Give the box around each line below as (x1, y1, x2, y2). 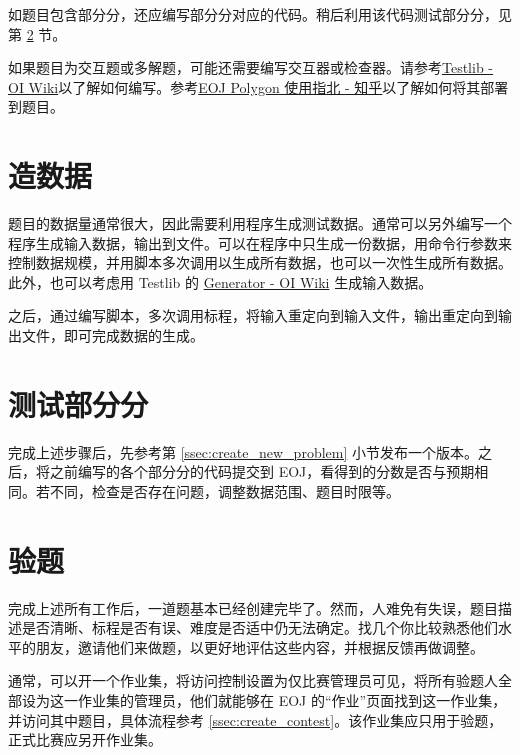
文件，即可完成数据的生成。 (21, 325, 204, 346)
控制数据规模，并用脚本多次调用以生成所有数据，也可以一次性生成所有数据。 (8, 252, 512, 273)
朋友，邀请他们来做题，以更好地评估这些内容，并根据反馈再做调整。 (35, 636, 484, 657)
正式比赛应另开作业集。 (8, 729, 162, 750)
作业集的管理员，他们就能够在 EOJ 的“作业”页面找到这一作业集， (77, 690, 507, 711)
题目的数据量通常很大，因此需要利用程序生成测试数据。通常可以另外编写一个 (8, 213, 512, 234)
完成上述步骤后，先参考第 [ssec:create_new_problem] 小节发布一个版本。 (8, 441, 478, 462)
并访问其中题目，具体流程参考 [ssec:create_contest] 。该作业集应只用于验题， (8, 709, 503, 730)
